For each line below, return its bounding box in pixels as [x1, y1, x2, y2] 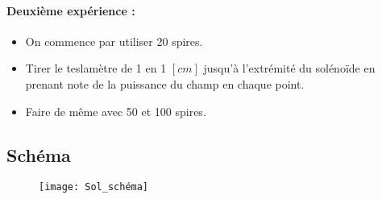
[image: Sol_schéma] [39, 181, 149, 193]
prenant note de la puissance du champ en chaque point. [25, 75, 305, 92]
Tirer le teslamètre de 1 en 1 [25, 60, 167, 77]
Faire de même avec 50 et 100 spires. [25, 102, 206, 119]
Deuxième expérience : [6, 2, 135, 19]
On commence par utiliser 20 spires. [25, 32, 203, 49]
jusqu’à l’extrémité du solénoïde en [203, 60, 376, 77]
